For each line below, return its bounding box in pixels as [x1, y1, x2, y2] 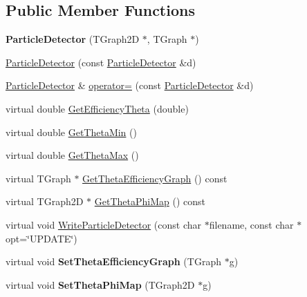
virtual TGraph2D [6, 194, 84, 209]
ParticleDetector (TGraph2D [6, 32, 140, 46]
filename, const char [209, 217, 294, 231]
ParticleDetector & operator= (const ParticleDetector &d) [6, 78, 254, 93]
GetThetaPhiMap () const [94, 194, 205, 209]
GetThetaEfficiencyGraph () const [82, 171, 227, 185]
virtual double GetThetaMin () [6, 124, 137, 139]
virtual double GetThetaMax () [6, 148, 139, 162]
